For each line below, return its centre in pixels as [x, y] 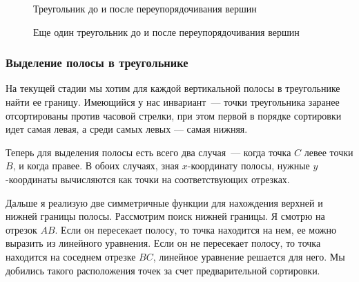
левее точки [329, 152]
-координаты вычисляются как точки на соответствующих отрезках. [148, 179]
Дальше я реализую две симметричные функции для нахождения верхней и [164, 202]
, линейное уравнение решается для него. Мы [249, 256]
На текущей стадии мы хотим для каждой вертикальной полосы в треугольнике [173, 88]
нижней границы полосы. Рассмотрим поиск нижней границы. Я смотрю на [165, 216]
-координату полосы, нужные [249, 166]
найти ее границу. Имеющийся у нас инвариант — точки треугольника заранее [173, 102]
